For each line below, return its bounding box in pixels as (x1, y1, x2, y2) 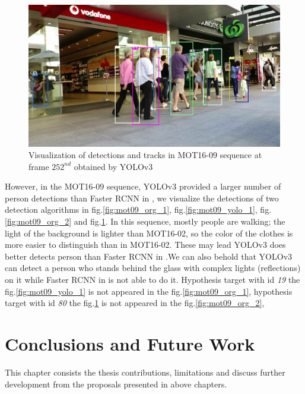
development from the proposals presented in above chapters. (5, 377, 227, 390)
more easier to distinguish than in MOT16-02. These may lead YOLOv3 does (5, 238, 286, 251)
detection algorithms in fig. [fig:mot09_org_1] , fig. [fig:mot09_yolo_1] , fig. (5, 203, 272, 216)
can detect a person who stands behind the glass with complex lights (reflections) (5, 261, 301, 274)
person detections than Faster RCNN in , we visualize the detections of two (5, 191, 279, 204)
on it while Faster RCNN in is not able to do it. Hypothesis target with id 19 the (5, 273, 300, 286)
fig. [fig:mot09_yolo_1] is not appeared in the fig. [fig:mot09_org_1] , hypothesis (5, 285, 293, 297)
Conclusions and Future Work (5, 332, 255, 355)
